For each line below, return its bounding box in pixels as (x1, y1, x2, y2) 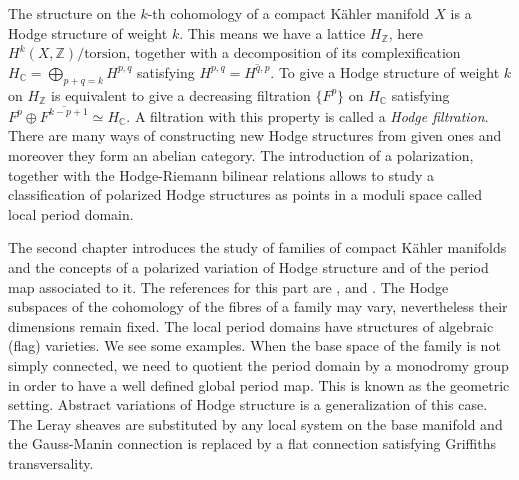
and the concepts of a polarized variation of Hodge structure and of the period (8, 257, 489, 278)
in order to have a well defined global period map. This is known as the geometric (8, 374, 510, 395)
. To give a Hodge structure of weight (270, 61, 500, 82)
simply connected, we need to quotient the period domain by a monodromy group (8, 355, 509, 376)
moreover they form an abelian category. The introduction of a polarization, (8, 145, 474, 166)
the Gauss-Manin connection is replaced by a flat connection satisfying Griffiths (8, 433, 497, 454)
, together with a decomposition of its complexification (126, 42, 461, 63)
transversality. (8, 452, 94, 473)
